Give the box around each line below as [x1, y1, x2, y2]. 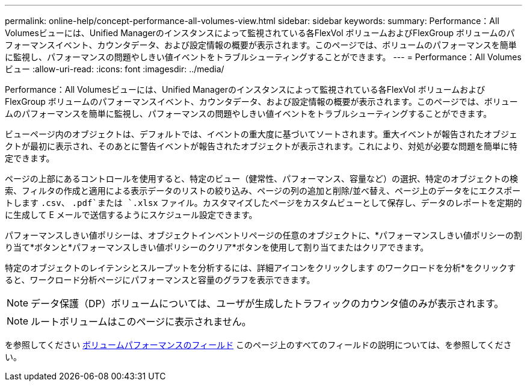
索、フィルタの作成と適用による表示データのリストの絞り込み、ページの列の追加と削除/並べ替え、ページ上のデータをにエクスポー [5, 185, 521, 196]
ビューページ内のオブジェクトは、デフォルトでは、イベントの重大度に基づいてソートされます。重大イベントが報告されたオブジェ [5, 129, 517, 139]
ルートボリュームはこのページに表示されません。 [31, 316, 251, 328]
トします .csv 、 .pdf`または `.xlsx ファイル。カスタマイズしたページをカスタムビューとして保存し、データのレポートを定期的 [5, 198, 522, 208]
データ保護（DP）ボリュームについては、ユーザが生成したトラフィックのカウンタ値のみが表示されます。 [31, 297, 504, 310]
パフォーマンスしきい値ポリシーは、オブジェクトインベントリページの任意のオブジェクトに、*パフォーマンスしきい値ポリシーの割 [5, 230, 522, 240]
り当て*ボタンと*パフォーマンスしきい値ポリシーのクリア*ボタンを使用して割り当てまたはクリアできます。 [5, 242, 429, 252]
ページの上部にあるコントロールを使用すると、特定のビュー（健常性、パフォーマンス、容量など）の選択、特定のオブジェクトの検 [5, 173, 518, 184]
